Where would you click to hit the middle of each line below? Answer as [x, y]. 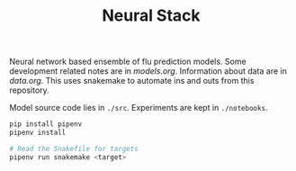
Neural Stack [151, 16]
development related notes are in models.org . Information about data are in [148, 71]
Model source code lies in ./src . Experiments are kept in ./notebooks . [139, 108]
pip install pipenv [46, 124]
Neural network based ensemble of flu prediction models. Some [128, 62]
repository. [29, 90]
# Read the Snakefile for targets [74, 148]
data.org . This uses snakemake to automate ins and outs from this [132, 81]
